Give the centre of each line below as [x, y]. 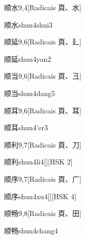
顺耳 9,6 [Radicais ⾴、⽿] [43, 110]
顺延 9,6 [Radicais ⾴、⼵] [43, 42]
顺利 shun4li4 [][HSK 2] [38, 162]
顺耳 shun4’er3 [26, 127]
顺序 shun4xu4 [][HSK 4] [40, 196]
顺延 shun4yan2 [28, 58]
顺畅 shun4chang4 [31, 230]
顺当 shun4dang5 [30, 93]
